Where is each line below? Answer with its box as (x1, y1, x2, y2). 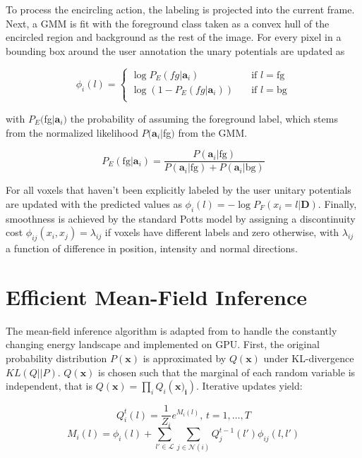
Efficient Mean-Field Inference (6, 282, 308, 311)
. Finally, (318, 196, 357, 211)
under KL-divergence (263, 350, 354, 365)
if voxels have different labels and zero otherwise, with (104, 225, 339, 240)
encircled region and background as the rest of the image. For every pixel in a (6, 30, 342, 44)
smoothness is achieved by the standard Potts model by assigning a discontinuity (6, 211, 356, 225)
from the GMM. (178, 125, 248, 140)
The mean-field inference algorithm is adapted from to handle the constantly (6, 323, 337, 338)
